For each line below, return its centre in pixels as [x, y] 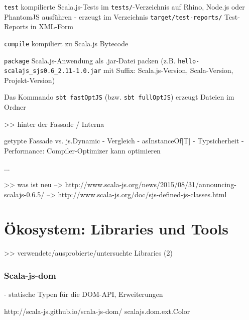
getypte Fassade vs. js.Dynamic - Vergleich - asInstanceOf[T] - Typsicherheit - [124, 141]
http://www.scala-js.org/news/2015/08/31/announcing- [151, 184]
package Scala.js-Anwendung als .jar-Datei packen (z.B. [90, 60]
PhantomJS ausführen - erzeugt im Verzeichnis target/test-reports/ [113, 16]
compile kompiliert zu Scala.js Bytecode [66, 43]
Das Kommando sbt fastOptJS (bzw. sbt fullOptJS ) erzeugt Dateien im [119, 97]
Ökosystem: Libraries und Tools [116, 229]
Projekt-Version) [30, 80]
